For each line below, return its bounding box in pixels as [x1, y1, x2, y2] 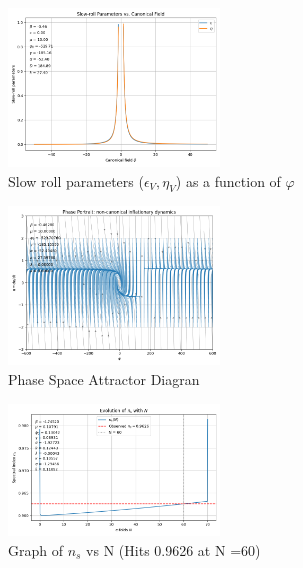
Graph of [8, 539, 63, 560]
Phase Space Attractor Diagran [8, 368, 200, 389]
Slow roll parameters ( [8, 170, 144, 191]
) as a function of [175, 170, 281, 191]
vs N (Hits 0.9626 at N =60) [86, 539, 261, 560]
